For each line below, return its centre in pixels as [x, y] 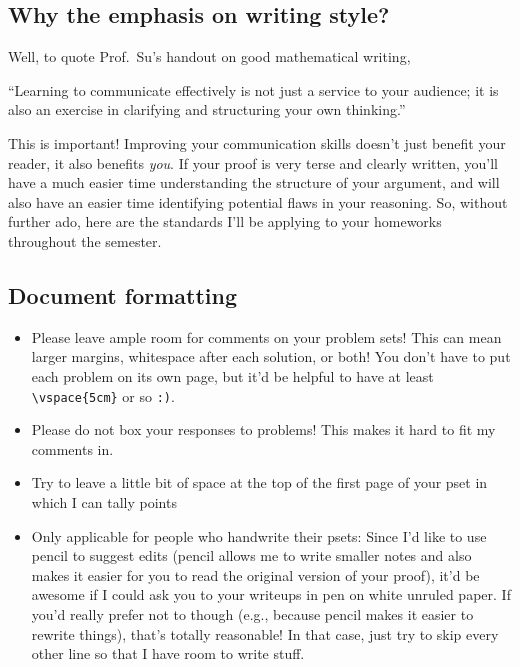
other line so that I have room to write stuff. [168, 653]
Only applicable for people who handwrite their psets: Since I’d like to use [259, 535]
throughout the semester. [85, 240]
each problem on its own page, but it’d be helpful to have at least [232, 375]
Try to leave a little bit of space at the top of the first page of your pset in [259, 482]
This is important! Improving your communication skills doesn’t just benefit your [257, 142]
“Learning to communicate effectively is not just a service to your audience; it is [253, 89]
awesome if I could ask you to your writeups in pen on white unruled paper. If [271, 594]
